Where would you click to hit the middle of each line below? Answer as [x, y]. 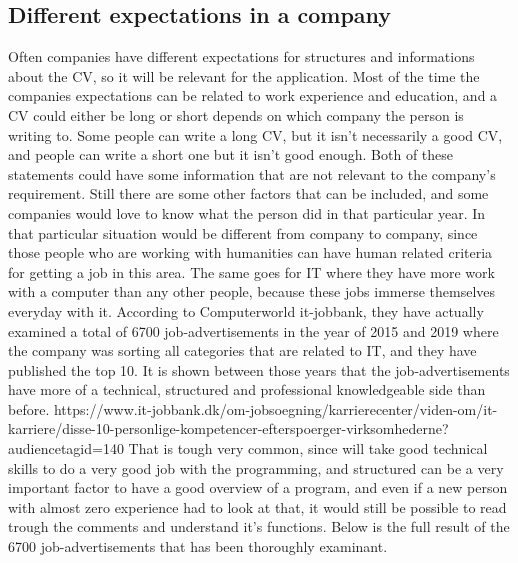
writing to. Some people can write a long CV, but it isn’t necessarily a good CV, [255, 134]
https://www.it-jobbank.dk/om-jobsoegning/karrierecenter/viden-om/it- [275, 408]
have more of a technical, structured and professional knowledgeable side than [247, 389]
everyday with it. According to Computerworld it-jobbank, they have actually [246, 310]
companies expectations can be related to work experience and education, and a [253, 95]
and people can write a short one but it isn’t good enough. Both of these [231, 154]
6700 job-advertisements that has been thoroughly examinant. [198, 546]
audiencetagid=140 [66, 448]
